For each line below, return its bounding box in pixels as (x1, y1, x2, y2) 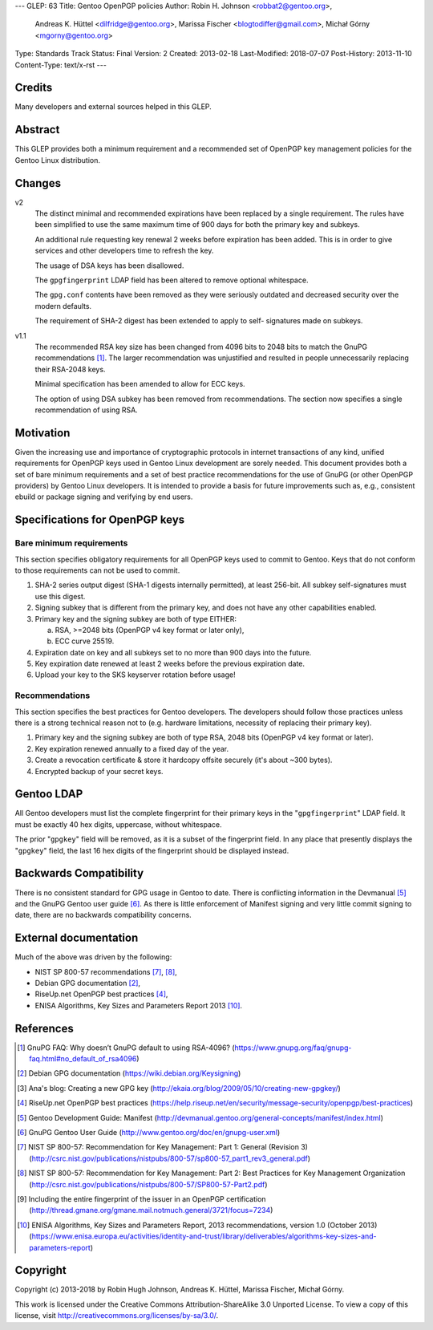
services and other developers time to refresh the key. (34, 245, 214, 256)
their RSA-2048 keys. (34, 364, 106, 374)
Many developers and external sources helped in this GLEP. (14, 102, 212, 112)
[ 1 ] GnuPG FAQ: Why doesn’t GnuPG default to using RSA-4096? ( (17, 1043, 236, 1052)
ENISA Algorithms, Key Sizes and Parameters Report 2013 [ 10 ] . (34, 1000, 243, 1010)
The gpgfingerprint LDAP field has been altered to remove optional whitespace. (34, 275, 309, 285)
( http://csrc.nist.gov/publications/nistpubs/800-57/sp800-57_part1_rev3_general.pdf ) (29, 1154, 311, 1163)
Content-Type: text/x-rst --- (14, 60, 107, 70)
